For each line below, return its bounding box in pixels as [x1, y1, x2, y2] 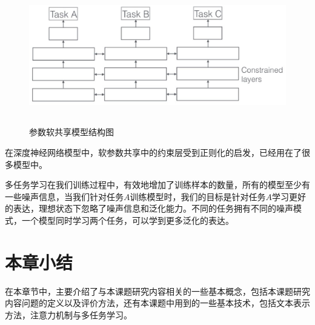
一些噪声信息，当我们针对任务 [5, 190, 124, 203]
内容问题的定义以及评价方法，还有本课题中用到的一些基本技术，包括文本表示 [5, 297, 310, 309]
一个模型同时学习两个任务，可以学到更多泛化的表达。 [21, 213, 234, 226]
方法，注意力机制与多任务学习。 [5, 308, 132, 321]
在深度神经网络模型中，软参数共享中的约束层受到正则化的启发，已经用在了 [5, 146, 302, 158]
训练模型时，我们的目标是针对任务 [130, 190, 266, 203]
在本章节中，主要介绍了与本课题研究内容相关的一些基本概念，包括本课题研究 [5, 284, 310, 297]
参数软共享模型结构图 [29, 126, 114, 138]
